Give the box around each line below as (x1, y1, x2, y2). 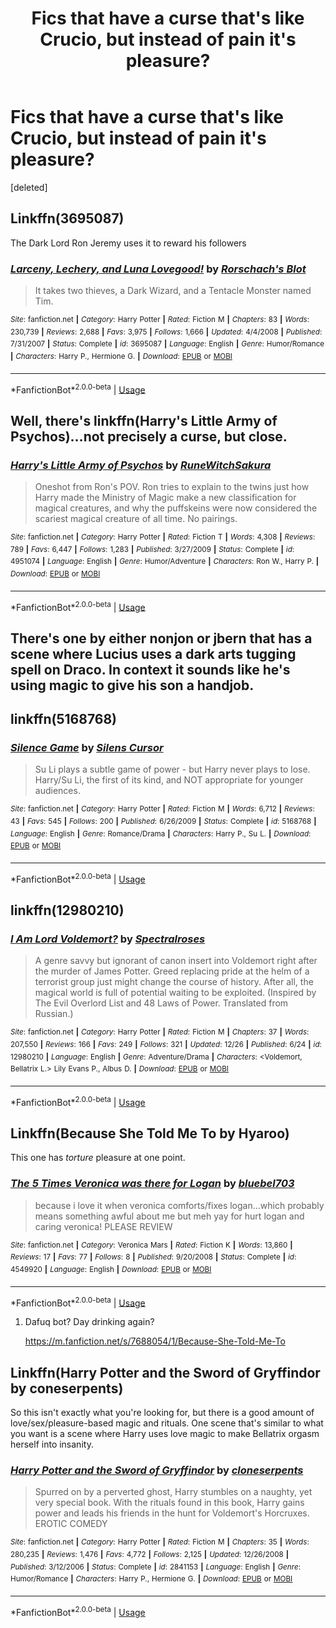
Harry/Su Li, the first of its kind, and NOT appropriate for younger (34, 774, 304, 786)
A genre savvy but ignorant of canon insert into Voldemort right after (34, 955, 318, 967)
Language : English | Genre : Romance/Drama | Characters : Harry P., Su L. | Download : (10, 828, 312, 839)
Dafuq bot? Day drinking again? (24, 1316, 155, 1328)
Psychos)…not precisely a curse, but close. (10, 428, 288, 445)
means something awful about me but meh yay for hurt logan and (34, 1210, 305, 1222)
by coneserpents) (10, 1380, 124, 1397)
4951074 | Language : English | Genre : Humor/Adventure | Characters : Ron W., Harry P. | (10, 557, 320, 567)
